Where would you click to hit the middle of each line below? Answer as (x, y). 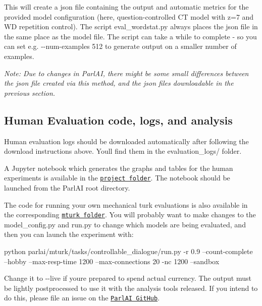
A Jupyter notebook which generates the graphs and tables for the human (119, 168)
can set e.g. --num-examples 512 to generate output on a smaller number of (120, 46)
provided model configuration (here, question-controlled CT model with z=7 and (129, 16)
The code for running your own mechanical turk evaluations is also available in (126, 204)
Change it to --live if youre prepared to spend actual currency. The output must (128, 278)
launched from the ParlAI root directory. (67, 187)
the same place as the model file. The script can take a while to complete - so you (130, 36)
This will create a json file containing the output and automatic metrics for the (126, 7)
